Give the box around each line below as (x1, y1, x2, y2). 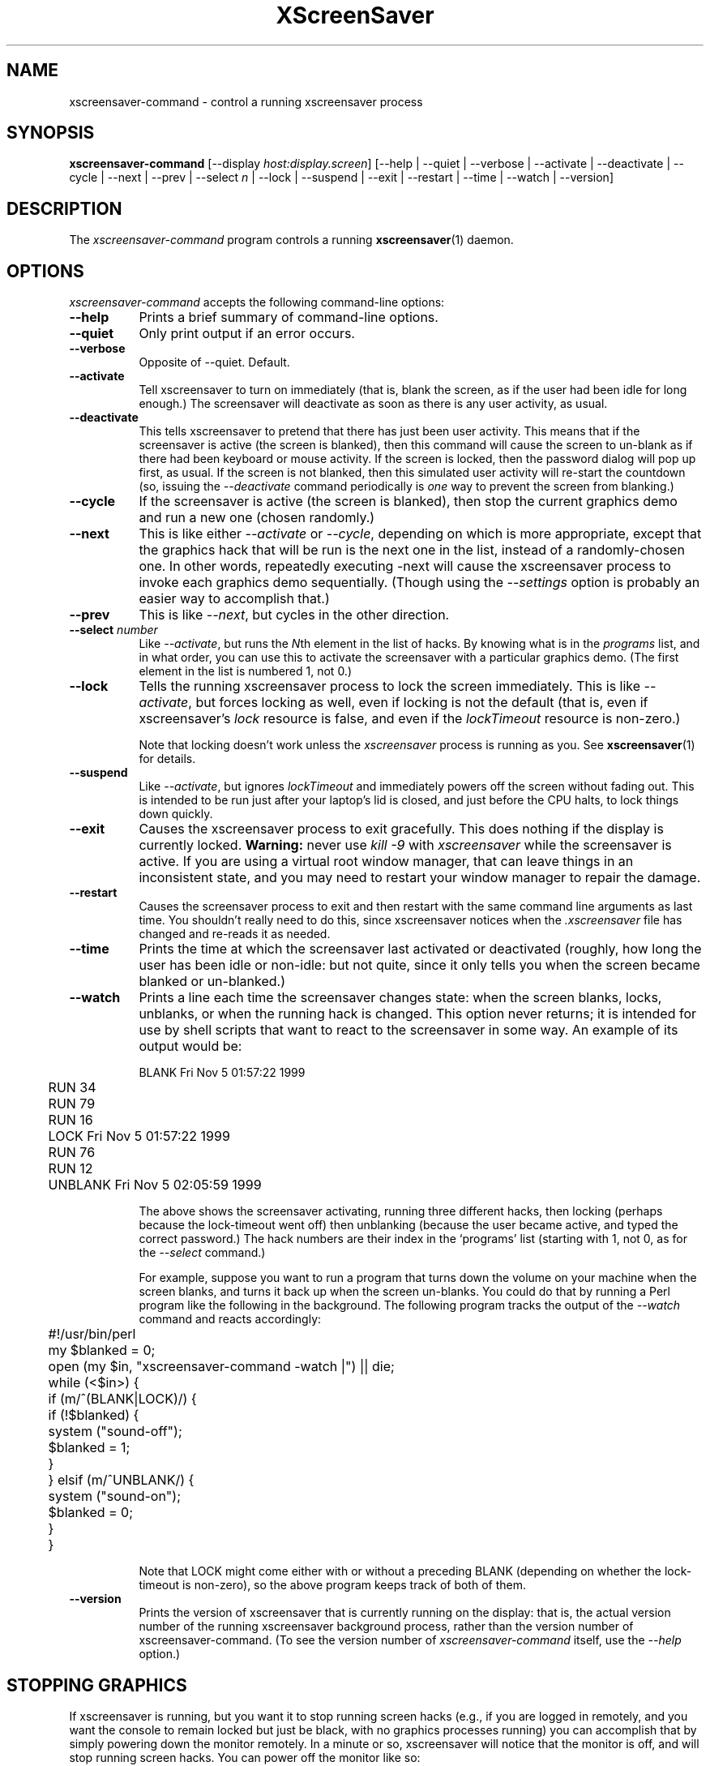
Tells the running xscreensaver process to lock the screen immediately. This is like (139, 678, 641, 695)
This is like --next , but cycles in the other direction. (139, 607, 450, 624)
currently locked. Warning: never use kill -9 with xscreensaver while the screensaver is (139, 837, 672, 854)
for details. (139, 752, 196, 766)
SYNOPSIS (6, 122, 95, 144)
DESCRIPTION (6, 198, 122, 219)
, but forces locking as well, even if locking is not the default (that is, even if (188, 694, 648, 711)
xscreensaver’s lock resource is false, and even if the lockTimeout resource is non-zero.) (139, 710, 681, 727)
